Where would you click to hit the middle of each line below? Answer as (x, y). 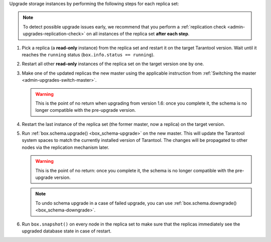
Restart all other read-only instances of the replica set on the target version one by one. (113, 64)
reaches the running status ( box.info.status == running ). (88, 55)
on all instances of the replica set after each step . (138, 34)
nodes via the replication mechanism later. (65, 147)
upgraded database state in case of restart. (67, 231)
